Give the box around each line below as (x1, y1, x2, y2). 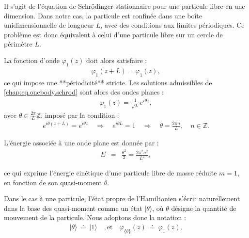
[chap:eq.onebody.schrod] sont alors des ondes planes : (4, 87, 164, 97)
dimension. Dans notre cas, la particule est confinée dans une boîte (4, 10, 202, 20)
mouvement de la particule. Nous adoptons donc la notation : (4, 212, 186, 222)
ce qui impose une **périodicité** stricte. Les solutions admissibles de (4, 77, 212, 87)
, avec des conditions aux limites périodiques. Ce (100, 20, 245, 30)
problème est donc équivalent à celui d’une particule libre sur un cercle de (4, 29, 223, 39)
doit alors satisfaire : (86, 55, 147, 65)
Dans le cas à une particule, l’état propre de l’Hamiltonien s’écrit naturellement (4, 193, 240, 204)
